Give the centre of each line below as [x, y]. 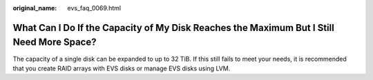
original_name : [35, 8]
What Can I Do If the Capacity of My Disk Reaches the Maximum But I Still [173, 28]
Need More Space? [55, 42]
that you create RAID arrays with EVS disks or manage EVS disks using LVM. [122, 68]
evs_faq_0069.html [94, 8]
